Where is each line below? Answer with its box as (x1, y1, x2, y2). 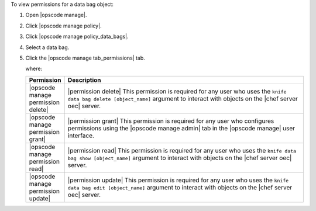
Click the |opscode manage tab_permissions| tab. (25, 54, 146, 61)
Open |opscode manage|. (25, 12, 87, 19)
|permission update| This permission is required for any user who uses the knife (67, 176, 289, 184)
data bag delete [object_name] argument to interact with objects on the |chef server (67, 94, 298, 102)
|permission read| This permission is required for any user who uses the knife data (67, 146, 297, 154)
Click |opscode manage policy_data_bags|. (25, 33, 129, 40)
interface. (67, 132, 95, 140)
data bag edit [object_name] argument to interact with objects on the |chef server (67, 183, 293, 191)
